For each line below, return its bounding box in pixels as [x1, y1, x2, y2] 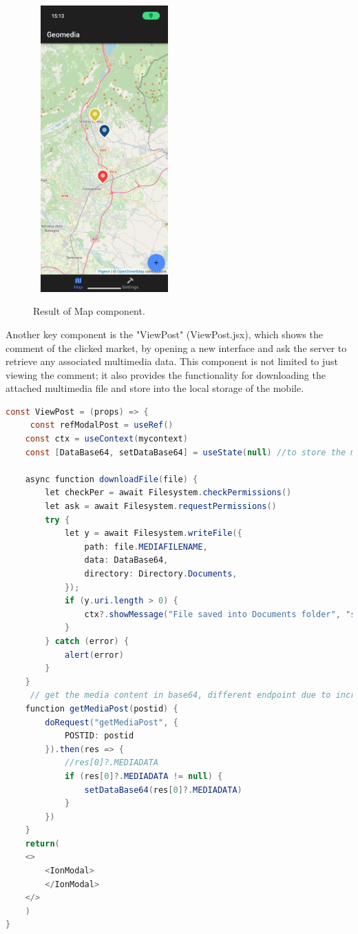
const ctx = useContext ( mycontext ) [25, 434, 188, 444]
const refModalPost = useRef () [30, 420, 173, 430]
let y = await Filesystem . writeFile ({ [64, 528, 242, 539]
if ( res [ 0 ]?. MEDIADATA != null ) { [64, 771, 223, 781]
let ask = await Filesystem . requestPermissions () [45, 501, 277, 512]
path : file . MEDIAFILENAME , [84, 541, 208, 552]
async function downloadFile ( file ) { [25, 474, 198, 484]
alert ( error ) [64, 650, 124, 660]
